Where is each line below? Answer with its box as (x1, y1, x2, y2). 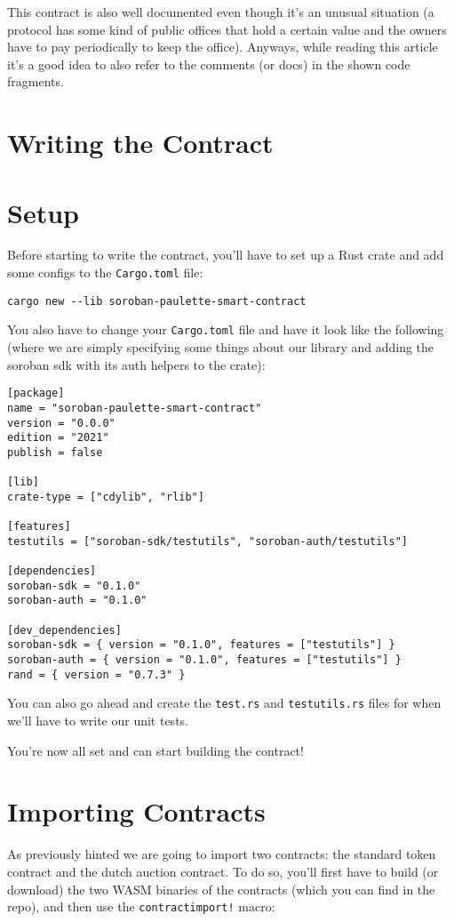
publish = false (7, 445, 103, 459)
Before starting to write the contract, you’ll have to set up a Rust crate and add (7, 245, 444, 264)
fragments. (7, 72, 64, 91)
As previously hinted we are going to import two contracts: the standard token (7, 845, 436, 863)
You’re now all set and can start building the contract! (7, 741, 304, 759)
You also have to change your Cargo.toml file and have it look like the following (7, 320, 444, 339)
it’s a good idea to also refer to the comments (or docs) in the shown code (7, 54, 410, 73)
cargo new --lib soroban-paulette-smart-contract (7, 294, 307, 308)
